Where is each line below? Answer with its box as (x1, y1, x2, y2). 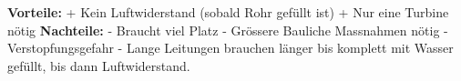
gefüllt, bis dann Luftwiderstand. (7, 56, 190, 75)
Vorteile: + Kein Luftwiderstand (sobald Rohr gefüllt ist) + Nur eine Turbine (7, 3, 449, 21)
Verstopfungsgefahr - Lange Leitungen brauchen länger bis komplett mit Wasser (7, 38, 454, 57)
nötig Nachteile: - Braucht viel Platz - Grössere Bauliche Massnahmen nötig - (7, 20, 448, 39)
